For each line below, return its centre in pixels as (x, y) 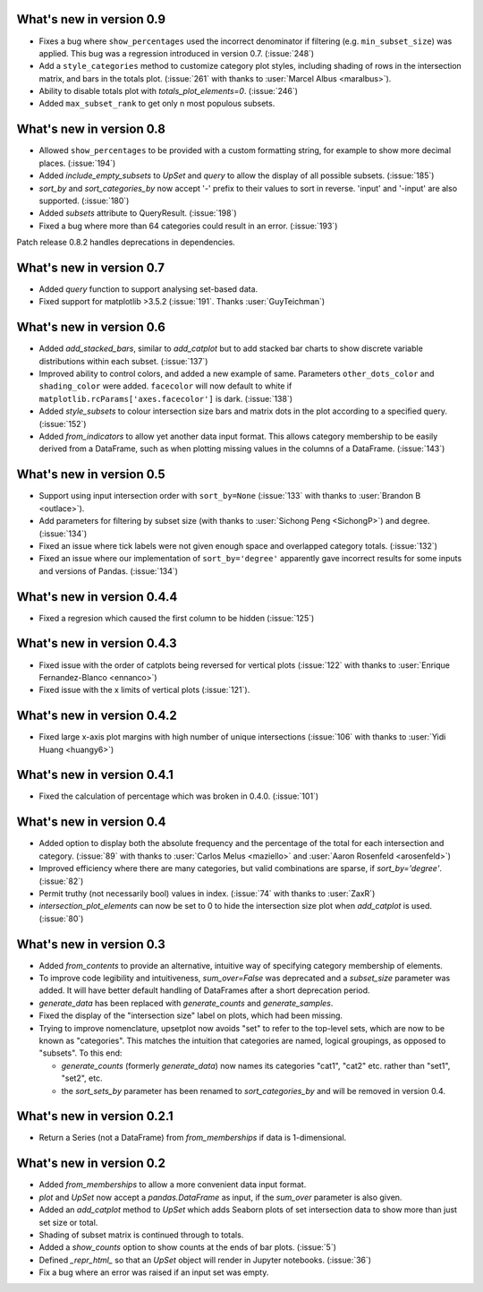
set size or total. (68, 1222)
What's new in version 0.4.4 (97, 597)
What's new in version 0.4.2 (97, 716)
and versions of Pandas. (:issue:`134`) (109, 571)
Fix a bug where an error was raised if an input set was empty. (154, 1272)
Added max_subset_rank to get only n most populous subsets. (157, 104)
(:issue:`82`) (61, 881)
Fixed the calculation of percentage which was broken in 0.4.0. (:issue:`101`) (179, 796)
